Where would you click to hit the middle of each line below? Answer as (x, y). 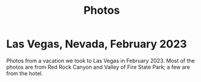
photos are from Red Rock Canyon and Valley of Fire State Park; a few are (98, 67)
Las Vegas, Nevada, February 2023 (97, 44)
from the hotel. (25, 73)
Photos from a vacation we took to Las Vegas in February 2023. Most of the (100, 60)
